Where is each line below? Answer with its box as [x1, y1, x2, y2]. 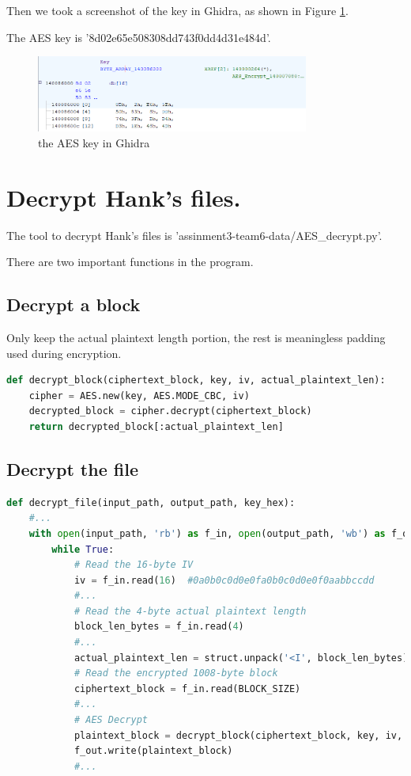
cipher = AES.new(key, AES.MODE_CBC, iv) [28, 390, 250, 401]
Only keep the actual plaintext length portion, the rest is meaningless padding [6, 329, 386, 345]
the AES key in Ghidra [38, 134, 150, 150]
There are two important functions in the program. [6, 253, 254, 270]
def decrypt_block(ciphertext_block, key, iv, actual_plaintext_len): [6, 375, 386, 386]
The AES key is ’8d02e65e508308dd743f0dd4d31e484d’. [6, 29, 271, 45]
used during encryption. [6, 344, 122, 361]
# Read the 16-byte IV [74, 559, 194, 571]
